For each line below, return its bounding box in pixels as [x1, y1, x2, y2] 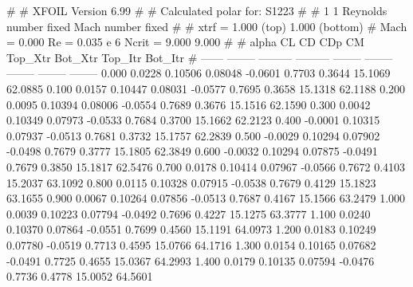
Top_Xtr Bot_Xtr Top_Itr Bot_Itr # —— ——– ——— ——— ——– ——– [6, 49, 393, 65]
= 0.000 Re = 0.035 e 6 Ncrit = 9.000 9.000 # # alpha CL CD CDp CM [6, 33, 364, 50]
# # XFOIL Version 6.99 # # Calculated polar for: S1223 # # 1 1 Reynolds [6, 2, 387, 18]
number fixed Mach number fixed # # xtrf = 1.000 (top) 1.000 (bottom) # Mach [6, 18, 407, 34]
